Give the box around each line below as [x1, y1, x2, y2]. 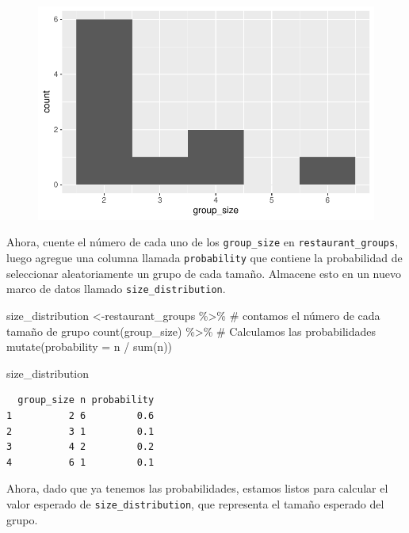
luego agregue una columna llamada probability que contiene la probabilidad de [6, 249, 403, 266]
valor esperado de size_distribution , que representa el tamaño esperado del [6, 495, 384, 512]
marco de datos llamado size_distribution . [6, 280, 226, 297]
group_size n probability [17, 394, 155, 406]
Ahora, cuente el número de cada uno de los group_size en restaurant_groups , [6, 234, 399, 250]
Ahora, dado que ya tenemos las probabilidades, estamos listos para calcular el [6, 480, 388, 497]
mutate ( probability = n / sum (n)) [6, 338, 173, 355]
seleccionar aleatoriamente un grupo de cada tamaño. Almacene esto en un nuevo [6, 265, 402, 281]
